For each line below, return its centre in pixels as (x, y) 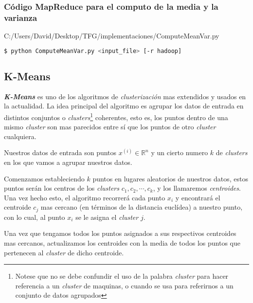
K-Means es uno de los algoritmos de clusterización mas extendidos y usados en (125, 96)
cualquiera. (20, 136)
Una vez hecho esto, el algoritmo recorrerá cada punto (85, 197)
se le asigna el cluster (107, 217)
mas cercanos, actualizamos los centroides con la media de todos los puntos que (122, 243)
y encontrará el (198, 197)
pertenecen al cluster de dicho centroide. (64, 252)
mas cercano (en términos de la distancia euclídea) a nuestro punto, (142, 207)
